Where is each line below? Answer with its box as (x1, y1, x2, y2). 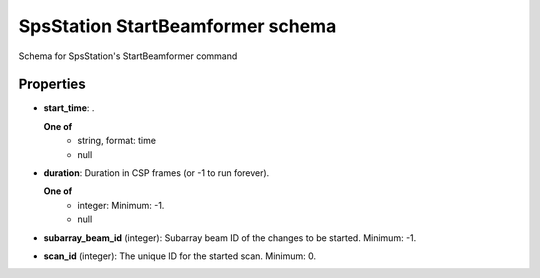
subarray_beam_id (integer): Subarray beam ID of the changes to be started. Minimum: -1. (43, 231, 417, 244)
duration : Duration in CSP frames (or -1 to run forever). (43, 167, 270, 179)
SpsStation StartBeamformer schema (18, 15, 337, 37)
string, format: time (77, 135, 157, 147)
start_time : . (43, 102, 95, 114)
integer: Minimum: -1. (77, 199, 165, 211)
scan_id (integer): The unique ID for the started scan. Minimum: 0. (43, 250, 317, 262)
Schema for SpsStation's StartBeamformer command (18, 50, 238, 62)
